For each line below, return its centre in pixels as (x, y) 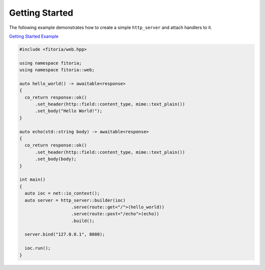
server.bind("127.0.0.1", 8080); (65, 234)
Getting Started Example (34, 36)
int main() (32, 180)
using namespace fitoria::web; (57, 70)
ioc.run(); (38, 248)
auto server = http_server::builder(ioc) (75, 200)
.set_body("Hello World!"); (69, 111)
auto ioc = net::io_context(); (62, 193)
